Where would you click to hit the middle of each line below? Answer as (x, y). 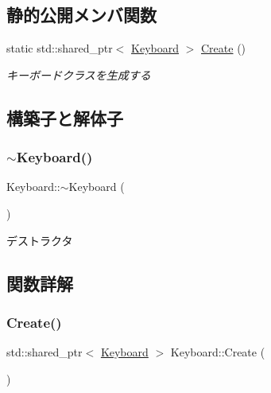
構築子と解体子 (65, 117)
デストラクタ (40, 240)
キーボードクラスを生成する (79, 74)
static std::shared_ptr (60, 48)
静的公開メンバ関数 (81, 15)
